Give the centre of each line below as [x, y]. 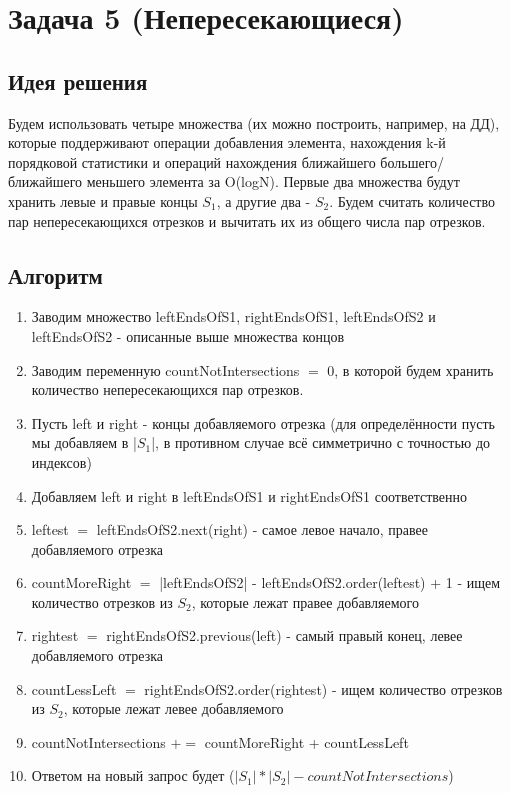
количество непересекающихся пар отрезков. [167, 389]
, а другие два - [263, 200]
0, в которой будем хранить [410, 369]
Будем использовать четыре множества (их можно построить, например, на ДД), [254, 122]
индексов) [61, 461]
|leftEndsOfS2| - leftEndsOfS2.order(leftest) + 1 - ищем [330, 582]
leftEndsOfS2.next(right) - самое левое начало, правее [262, 529]
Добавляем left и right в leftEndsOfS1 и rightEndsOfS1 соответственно [249, 495]
